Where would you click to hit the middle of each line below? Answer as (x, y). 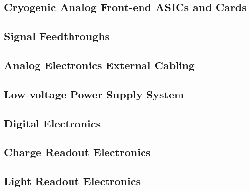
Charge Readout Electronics (77, 152)
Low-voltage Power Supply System (94, 94)
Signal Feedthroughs (57, 36)
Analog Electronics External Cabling (99, 65)
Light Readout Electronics (72, 181)
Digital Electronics (53, 123)
